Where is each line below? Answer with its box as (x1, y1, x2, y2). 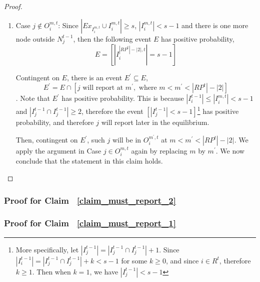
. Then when (32, 266, 71, 276)
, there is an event (66, 72, 122, 83)
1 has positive (197, 104, 239, 116)
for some (121, 255, 147, 265)
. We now (215, 146, 244, 156)
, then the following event (73, 33, 151, 44)
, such (87, 134, 105, 145)
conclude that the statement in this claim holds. (15, 156, 163, 166)
